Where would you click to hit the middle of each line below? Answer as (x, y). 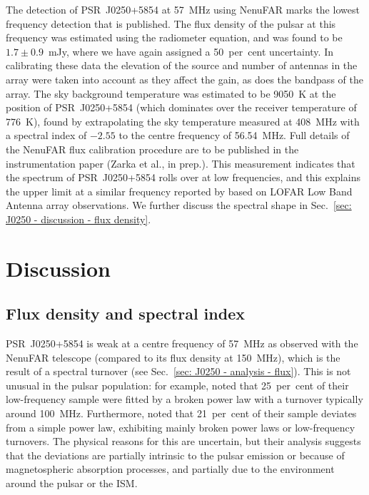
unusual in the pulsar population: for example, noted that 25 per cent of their (177, 385)
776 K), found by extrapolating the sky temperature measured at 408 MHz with (183, 121)
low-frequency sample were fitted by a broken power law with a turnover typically (184, 399)
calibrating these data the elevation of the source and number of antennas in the (182, 65)
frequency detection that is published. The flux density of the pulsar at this (171, 23)
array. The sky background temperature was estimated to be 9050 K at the (171, 93)
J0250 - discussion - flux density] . (79, 219)
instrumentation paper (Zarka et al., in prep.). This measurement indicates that (181, 163)
